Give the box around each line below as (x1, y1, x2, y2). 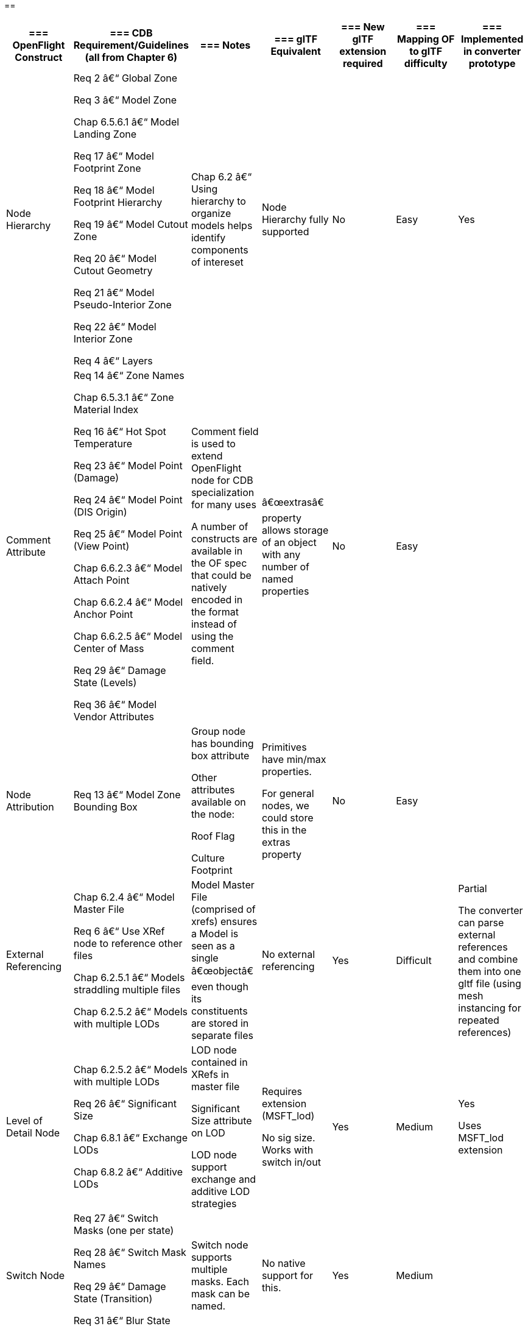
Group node (191, 725, 246, 737)
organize (191, 207, 231, 219)
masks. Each (191, 1275, 249, 1288)
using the (191, 630, 234, 642)
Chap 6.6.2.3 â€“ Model (73, 562, 183, 574)
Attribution (6, 801, 54, 813)
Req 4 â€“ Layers (73, 355, 153, 367)
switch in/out (261, 1156, 321, 1168)
